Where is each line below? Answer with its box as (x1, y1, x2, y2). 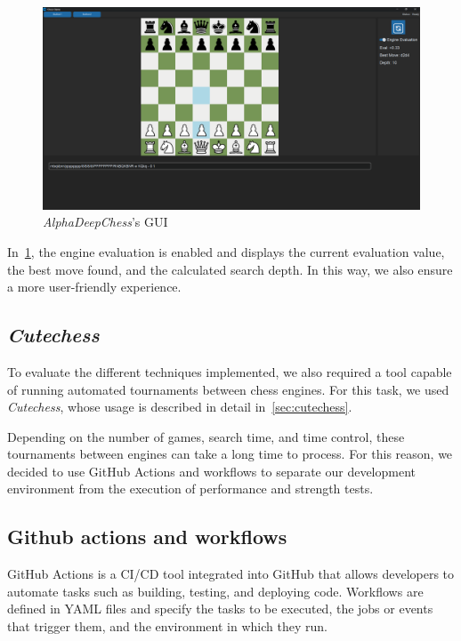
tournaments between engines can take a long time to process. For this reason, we (7, 445, 453, 463)
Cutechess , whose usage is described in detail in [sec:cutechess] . (7, 397, 352, 416)
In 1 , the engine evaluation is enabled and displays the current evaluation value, (7, 242, 445, 260)
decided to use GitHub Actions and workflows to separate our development (7, 461, 417, 480)
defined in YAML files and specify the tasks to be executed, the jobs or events (7, 599, 433, 618)
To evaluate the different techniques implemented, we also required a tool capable (7, 362, 452, 381)
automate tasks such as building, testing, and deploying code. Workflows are (7, 581, 424, 600)
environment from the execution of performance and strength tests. (7, 479, 374, 498)
